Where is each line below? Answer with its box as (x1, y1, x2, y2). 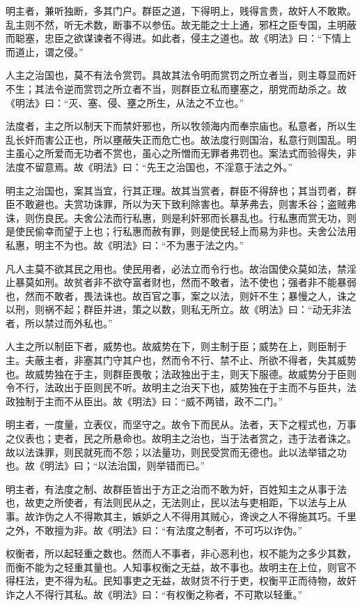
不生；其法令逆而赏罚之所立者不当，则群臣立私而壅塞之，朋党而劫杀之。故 (6, 81, 347, 96)
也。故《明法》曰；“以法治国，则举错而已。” (6, 458, 205, 473)
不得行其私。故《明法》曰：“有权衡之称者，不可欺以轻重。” (34, 586, 303, 601)
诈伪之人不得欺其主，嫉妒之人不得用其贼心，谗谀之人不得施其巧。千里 (34, 509, 356, 523)
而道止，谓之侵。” (6, 44, 84, 59)
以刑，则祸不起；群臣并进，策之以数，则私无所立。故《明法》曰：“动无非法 (6, 302, 352, 317)
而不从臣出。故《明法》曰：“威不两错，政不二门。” (54, 393, 283, 408)
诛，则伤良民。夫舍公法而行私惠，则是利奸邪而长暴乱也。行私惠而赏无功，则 (6, 210, 356, 225)
